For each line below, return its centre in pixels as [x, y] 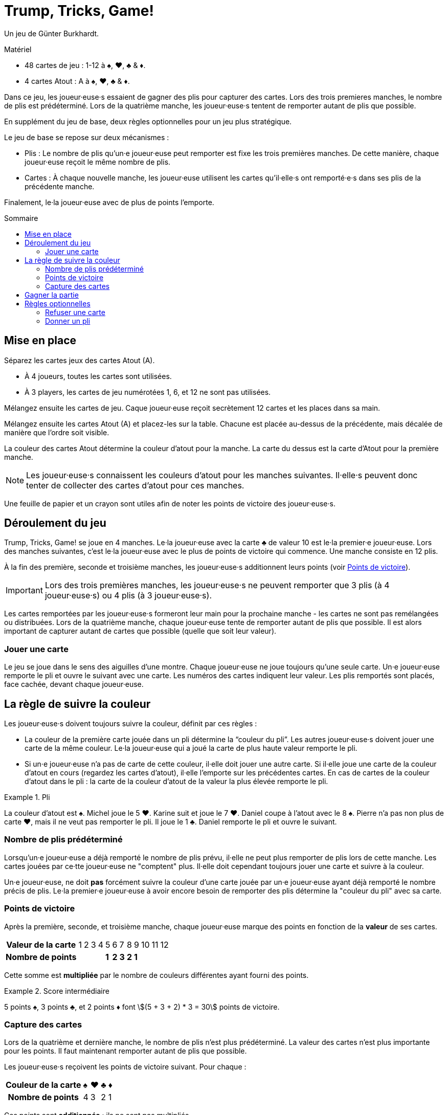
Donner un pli [68, 321]
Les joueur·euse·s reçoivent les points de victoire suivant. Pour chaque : [125, 1067]
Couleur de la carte [43, 1085]
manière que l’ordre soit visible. [57, 432]
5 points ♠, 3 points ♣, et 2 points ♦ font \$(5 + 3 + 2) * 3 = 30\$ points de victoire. [142, 1007]
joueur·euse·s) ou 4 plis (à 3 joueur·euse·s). [128, 596]
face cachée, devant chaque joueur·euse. [74, 684]
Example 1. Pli [27, 797]
